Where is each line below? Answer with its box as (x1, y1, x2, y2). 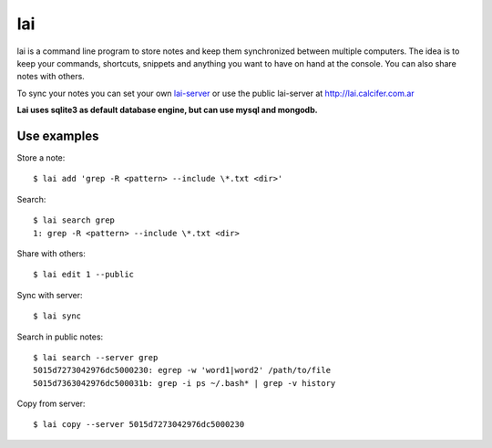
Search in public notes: (16, 331, 104, 342)
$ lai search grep (33, 215, 116, 225)
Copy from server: (16, 398, 86, 410)
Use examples (16, 128, 99, 143)
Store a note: (16, 152, 66, 163)
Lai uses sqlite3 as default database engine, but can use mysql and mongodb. (16, 105, 318, 116)
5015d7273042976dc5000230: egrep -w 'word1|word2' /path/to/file (33, 365, 332, 376)
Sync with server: (16, 289, 83, 300)
